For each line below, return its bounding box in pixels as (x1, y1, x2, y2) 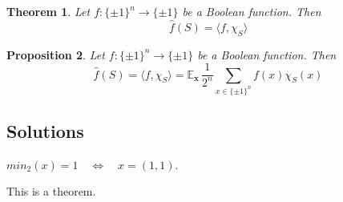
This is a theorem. (6, 183, 96, 200)
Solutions (6, 118, 84, 143)
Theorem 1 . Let (6, 3, 91, 19)
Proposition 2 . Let (6, 46, 105, 63)
